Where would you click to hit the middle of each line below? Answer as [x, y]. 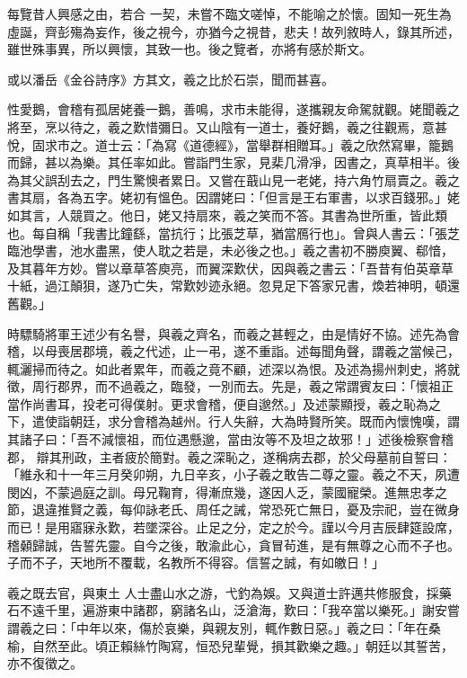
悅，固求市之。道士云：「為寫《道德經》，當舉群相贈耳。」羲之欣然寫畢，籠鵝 [230, 144]
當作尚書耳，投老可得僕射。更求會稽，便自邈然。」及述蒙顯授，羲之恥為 [218, 403]
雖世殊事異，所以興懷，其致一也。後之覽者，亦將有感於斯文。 [189, 49]
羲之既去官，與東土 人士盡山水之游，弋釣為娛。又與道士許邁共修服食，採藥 [229, 592]
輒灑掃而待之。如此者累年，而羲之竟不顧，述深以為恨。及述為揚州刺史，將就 [233, 368]
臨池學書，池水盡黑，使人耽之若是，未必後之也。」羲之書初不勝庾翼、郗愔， [230, 250]
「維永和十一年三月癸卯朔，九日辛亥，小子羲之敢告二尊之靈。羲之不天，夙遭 [233, 474]
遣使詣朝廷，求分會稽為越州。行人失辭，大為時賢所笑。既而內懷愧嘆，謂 [246, 421]
